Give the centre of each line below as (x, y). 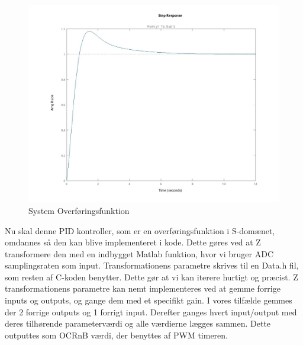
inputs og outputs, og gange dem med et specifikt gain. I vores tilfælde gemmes (149, 300)
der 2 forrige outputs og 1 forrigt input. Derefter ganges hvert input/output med (151, 312)
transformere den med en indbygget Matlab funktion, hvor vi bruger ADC (139, 253)
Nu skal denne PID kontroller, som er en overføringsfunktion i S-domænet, (140, 230)
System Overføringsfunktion (79, 210)
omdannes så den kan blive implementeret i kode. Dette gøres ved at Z (133, 242)
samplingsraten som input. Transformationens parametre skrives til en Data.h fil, (152, 265)
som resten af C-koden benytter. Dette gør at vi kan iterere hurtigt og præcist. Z (151, 277)
